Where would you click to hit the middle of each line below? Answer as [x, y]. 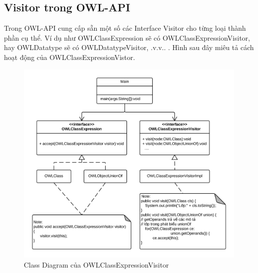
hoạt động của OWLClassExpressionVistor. [70, 57]
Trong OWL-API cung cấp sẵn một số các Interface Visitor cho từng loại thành [125, 28]
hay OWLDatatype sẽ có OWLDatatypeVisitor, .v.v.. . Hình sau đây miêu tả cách [129, 47]
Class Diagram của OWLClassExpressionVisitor [97, 264]
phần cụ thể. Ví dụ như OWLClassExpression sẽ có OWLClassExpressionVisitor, [127, 37]
